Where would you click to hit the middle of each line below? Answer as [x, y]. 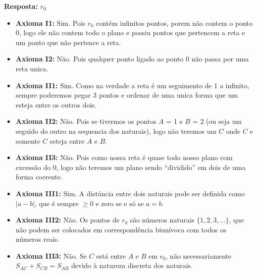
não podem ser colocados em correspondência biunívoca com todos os [121, 229]
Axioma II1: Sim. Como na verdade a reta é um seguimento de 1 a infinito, [132, 85]
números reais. [37, 239]
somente [28, 140]
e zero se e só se [120, 203]
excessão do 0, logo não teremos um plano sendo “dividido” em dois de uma [130, 167]
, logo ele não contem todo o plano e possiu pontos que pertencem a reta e [132, 32]
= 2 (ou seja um [217, 121]
